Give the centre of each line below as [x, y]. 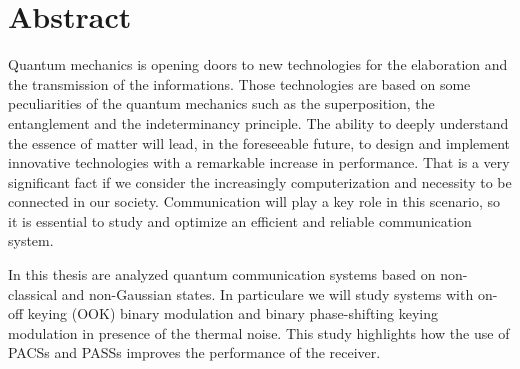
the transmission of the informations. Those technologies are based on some [239, 83]
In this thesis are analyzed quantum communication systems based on [222, 274]
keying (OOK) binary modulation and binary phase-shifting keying [233, 313]
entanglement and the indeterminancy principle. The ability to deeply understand [258, 122]
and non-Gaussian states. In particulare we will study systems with [267, 293]
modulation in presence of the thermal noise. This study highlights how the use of [259, 332]
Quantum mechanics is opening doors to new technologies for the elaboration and [258, 64]
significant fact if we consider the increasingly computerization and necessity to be [260, 181]
